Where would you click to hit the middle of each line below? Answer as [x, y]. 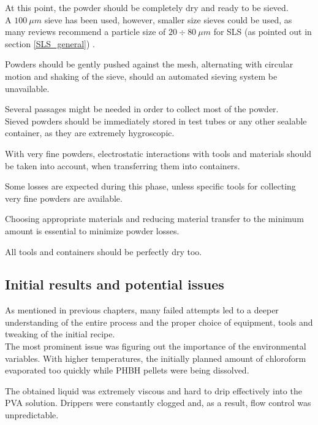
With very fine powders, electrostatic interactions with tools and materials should [158, 153]
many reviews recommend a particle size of [85, 32]
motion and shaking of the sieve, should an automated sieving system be [141, 76]
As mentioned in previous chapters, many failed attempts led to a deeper [142, 310]
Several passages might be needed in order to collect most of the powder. [142, 109]
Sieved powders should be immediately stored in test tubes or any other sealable [156, 121]
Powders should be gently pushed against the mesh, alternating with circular [149, 64]
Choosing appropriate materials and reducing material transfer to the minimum [154, 219]
